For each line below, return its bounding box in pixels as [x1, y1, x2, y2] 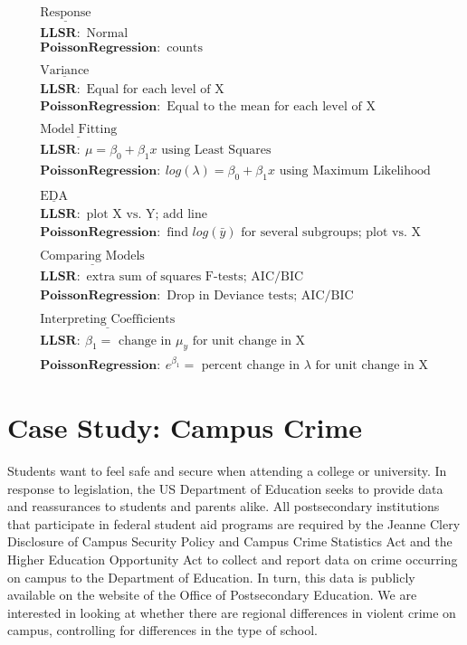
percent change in [201, 358, 300, 372]
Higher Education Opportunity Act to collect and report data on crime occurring [7, 549, 458, 568]
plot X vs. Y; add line [86, 207, 207, 221]
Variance [40, 64, 90, 78]
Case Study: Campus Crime [7, 409, 362, 446]
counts [167, 42, 203, 55]
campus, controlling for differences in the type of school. [7, 621, 318, 640]
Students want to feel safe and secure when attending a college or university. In [7, 461, 447, 479]
